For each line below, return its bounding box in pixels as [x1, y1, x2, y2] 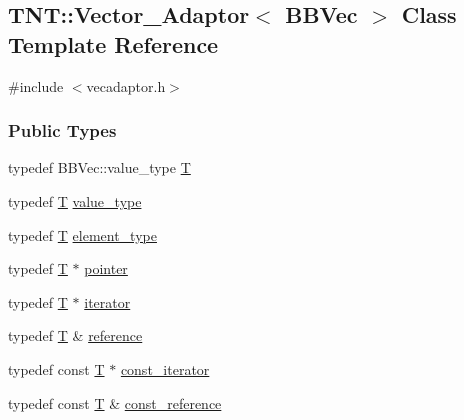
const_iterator [120, 358, 210, 379]
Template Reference [8, 28, 219, 59]
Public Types [8, 118, 117, 143]
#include [8, 75, 64, 96]
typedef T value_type [8, 191, 142, 211]
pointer [84, 258, 128, 279]
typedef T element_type [8, 224, 157, 245]
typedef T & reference [8, 325, 143, 346]
